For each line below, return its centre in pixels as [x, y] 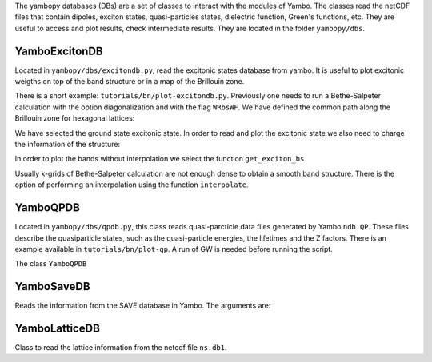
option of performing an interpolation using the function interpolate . [132, 185]
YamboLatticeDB [57, 328]
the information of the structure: [68, 145]
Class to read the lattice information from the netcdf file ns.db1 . [121, 348]
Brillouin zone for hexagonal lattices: [75, 118]
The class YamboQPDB [51, 264]
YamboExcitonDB [59, 51]
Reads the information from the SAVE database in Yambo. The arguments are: [143, 306]
